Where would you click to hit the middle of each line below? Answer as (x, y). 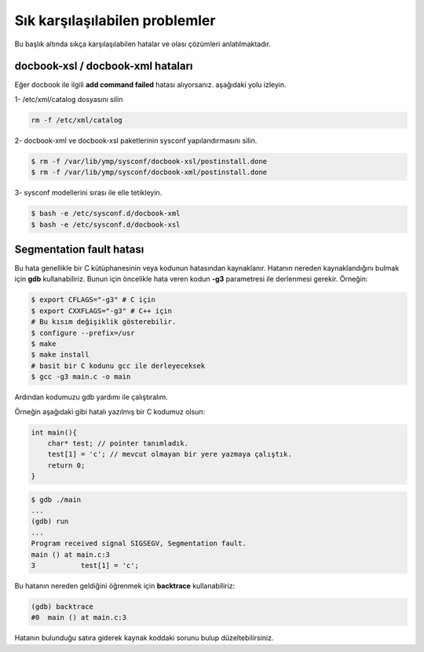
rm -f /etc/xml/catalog (77, 120)
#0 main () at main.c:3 (79, 617)
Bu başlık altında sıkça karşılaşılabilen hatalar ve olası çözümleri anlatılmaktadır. (143, 44)
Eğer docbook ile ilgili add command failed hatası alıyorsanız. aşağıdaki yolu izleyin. (150, 85)
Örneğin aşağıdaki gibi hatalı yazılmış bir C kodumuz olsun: (110, 411)
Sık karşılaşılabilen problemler (115, 20)
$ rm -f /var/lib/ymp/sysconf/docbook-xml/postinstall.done (149, 172)
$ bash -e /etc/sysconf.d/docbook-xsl (106, 224)
